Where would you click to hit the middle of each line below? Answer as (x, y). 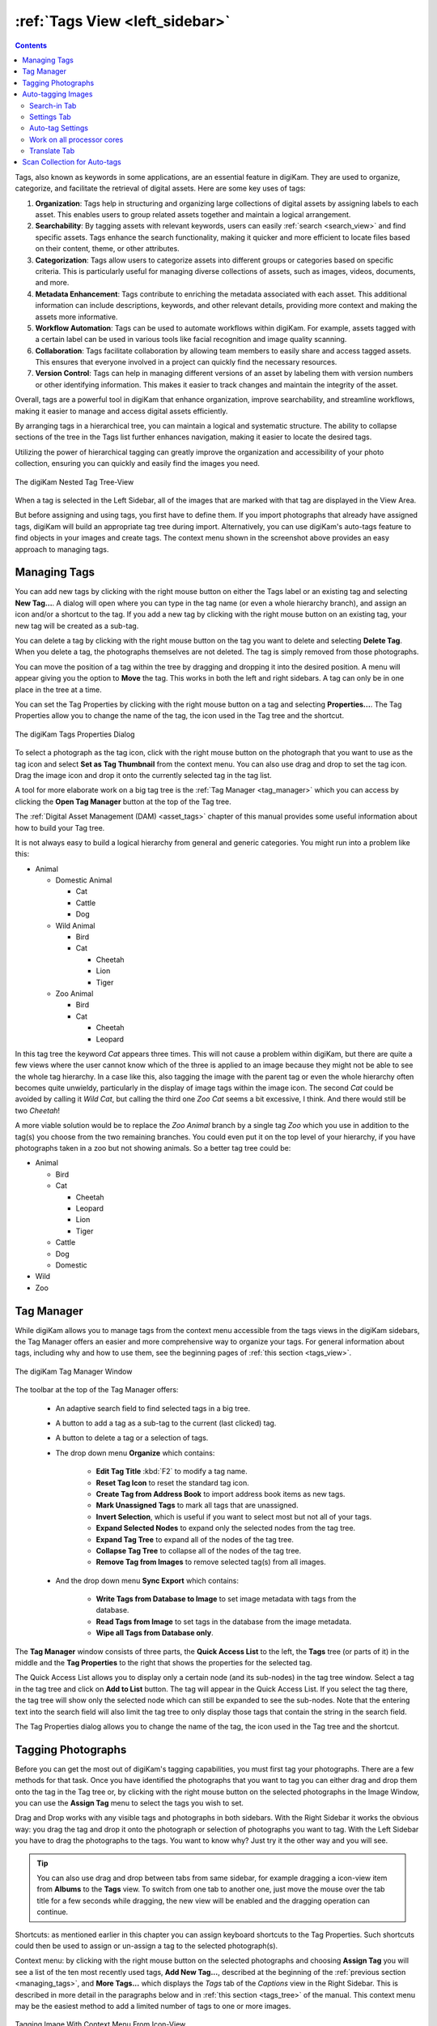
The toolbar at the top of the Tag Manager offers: (97, 1390)
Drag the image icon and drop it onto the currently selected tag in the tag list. (144, 775)
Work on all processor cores (76, 139)
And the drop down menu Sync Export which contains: (147, 1580)
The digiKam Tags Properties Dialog (75, 734)
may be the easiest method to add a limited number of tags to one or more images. (153, 2006)
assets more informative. (76, 317)
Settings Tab (51, 117)
